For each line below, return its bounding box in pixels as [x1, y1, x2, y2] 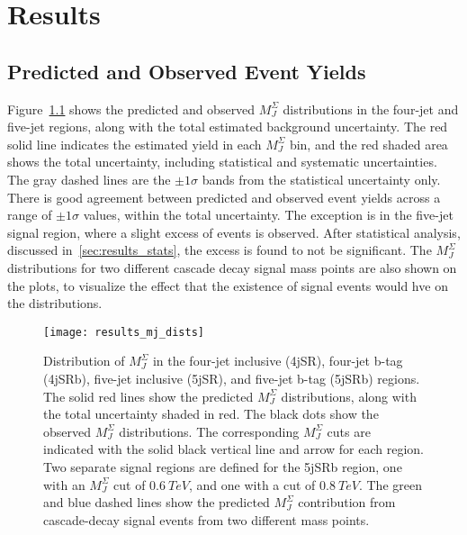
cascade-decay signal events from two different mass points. [43, 510, 370, 529]
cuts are [327, 422, 371, 440]
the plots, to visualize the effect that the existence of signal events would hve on [7, 276, 448, 295]
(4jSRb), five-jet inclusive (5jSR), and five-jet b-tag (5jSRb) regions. [43, 368, 420, 387]
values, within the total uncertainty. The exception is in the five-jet [83, 205, 454, 224]
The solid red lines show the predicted [43, 386, 254, 405]
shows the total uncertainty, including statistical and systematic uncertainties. [7, 152, 437, 171]
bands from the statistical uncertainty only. [202, 169, 441, 188]
